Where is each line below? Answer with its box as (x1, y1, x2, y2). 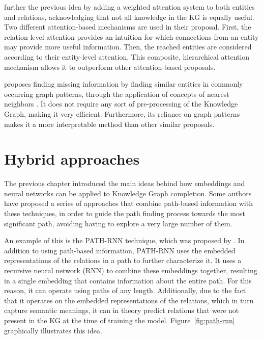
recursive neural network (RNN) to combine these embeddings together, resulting (4, 265, 257, 275)
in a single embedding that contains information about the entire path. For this (4, 275, 252, 285)
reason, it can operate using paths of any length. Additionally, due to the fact (4, 285, 246, 296)
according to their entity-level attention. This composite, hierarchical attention (4, 51, 250, 62)
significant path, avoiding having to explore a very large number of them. (4, 218, 232, 228)
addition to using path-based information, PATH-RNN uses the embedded (4, 245, 236, 255)
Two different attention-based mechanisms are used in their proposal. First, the (4, 21, 251, 32)
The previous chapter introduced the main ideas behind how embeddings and (4, 178, 245, 189)
